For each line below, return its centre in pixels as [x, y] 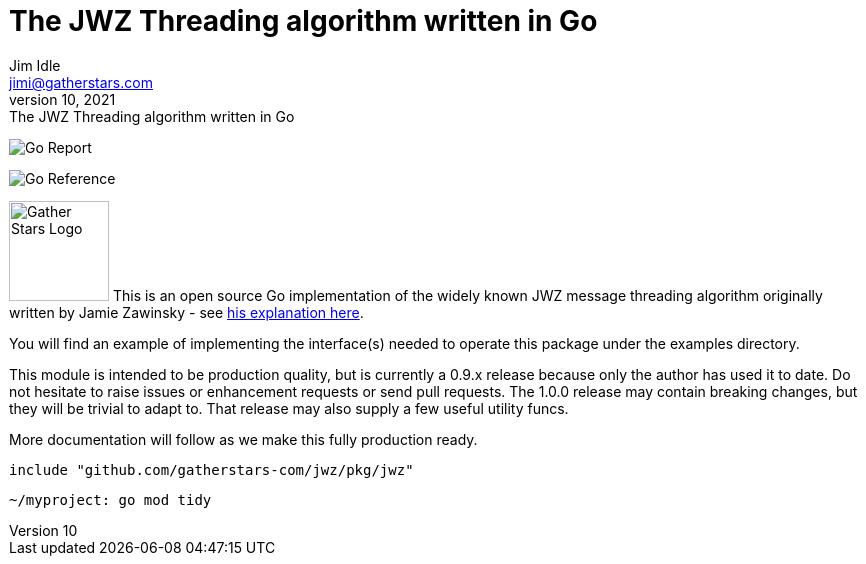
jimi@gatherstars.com [81, 82]
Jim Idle [35, 65]
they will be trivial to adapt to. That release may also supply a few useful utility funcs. [289, 408]
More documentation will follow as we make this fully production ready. [243, 439]
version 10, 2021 [62, 99]
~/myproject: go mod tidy [110, 499]
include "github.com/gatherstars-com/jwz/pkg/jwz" [211, 469]
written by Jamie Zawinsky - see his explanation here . [186, 312]
